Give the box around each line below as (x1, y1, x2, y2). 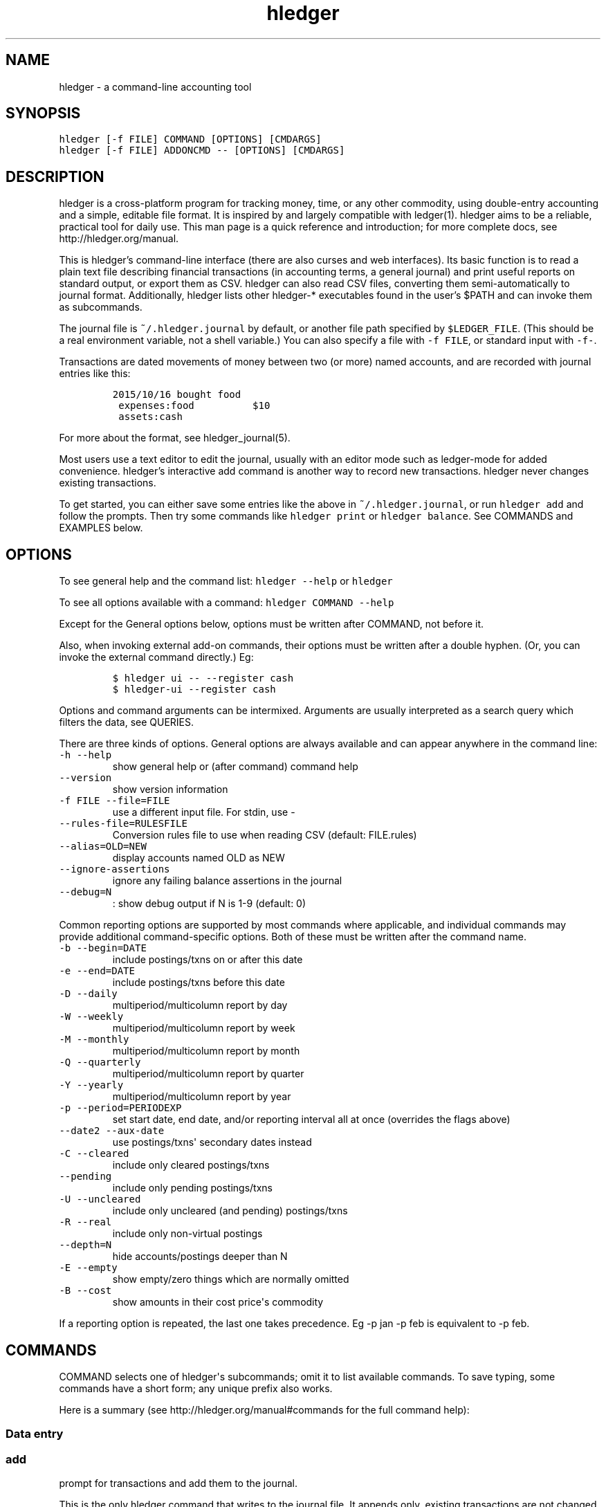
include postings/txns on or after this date (112, 953, 303, 966)
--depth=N (59, 1239, 112, 1251)
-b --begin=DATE (59, 942, 147, 954)
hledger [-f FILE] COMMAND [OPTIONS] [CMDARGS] (59, 134, 322, 145)
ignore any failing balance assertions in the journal (112, 875, 342, 887)
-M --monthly (59, 1034, 129, 1045)
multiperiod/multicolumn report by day (112, 999, 288, 1012)
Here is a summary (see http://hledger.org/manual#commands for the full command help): (59, 1403, 470, 1416)
